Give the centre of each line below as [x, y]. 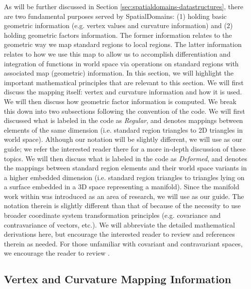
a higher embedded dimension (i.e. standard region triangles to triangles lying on [124, 177]
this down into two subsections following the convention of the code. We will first [125, 111]
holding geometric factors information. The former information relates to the [118, 35]
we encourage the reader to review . [57, 253]
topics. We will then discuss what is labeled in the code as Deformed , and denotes [125, 158]
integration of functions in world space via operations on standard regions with [121, 63]
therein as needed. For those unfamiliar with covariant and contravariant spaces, [123, 243]
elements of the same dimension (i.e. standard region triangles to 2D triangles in [123, 129]
